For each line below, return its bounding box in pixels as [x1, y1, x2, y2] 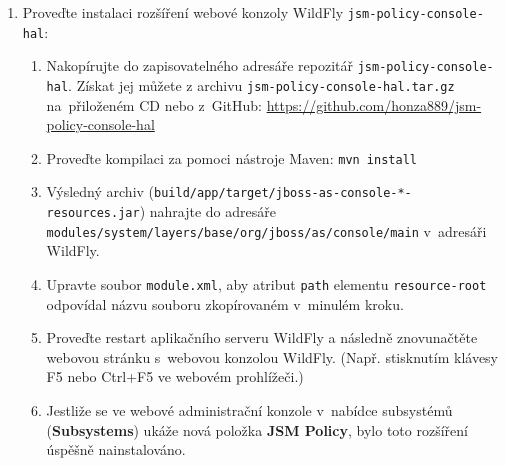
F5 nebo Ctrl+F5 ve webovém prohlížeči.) [46, 366, 304, 387]
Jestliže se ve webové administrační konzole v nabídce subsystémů [46, 400, 453, 421]
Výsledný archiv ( [46, 181, 155, 202]
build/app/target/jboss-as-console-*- [154, 186, 412, 201]
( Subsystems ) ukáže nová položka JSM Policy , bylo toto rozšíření [46, 419, 468, 440]
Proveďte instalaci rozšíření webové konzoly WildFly [22, 2, 344, 22]
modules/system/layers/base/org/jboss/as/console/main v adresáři [46, 220, 487, 241]
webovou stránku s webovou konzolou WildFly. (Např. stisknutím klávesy [46, 346, 499, 367]
